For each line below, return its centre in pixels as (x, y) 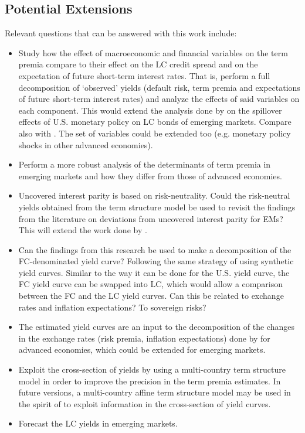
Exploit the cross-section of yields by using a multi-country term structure (152, 369)
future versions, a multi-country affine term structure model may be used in (155, 392)
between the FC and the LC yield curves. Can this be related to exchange (151, 296)
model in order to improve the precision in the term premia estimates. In (150, 381)
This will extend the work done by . (83, 230)
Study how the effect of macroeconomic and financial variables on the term (153, 52)
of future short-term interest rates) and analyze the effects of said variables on (159, 99)
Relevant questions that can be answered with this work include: (121, 33)
